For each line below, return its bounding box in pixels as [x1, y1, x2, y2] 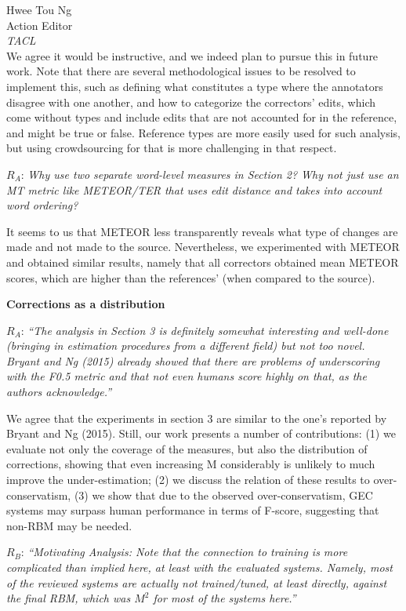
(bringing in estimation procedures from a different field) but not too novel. [6, 337, 365, 354]
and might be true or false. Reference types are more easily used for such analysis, [6, 124, 401, 140]
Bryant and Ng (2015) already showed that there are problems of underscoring [6, 352, 380, 369]
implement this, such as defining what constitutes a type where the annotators [6, 78, 383, 94]
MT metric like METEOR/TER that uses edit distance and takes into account [6, 181, 382, 198]
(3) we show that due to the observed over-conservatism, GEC [74, 486, 373, 503]
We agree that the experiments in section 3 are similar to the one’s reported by [6, 409, 387, 426]
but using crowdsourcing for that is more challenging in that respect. [6, 140, 337, 156]
